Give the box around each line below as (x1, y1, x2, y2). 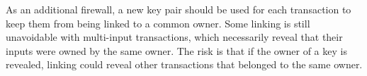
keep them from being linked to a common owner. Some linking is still (6, 15, 310, 30)
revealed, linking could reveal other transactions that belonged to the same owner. (6, 57, 363, 72)
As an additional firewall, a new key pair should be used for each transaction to (6, 2, 351, 16)
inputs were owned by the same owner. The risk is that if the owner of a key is (6, 43, 347, 58)
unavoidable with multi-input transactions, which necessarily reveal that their (6, 30, 343, 44)
